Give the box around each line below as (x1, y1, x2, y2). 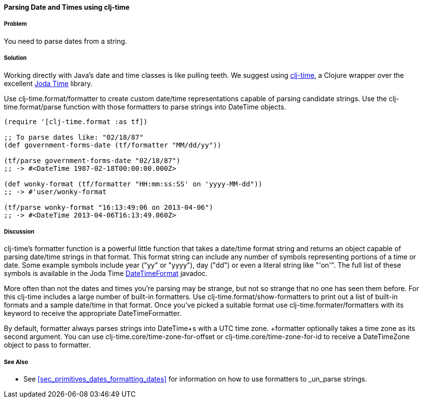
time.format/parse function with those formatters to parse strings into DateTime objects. (4, 102, 286, 111)
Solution (4, 55, 27, 62)
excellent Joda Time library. (4, 79, 92, 88)
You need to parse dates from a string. (4, 37, 127, 45)
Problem (4, 20, 27, 28)
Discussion (4, 228, 35, 235)
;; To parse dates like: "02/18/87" (4, 133, 144, 141)
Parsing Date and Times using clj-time (4, 3, 130, 11)
